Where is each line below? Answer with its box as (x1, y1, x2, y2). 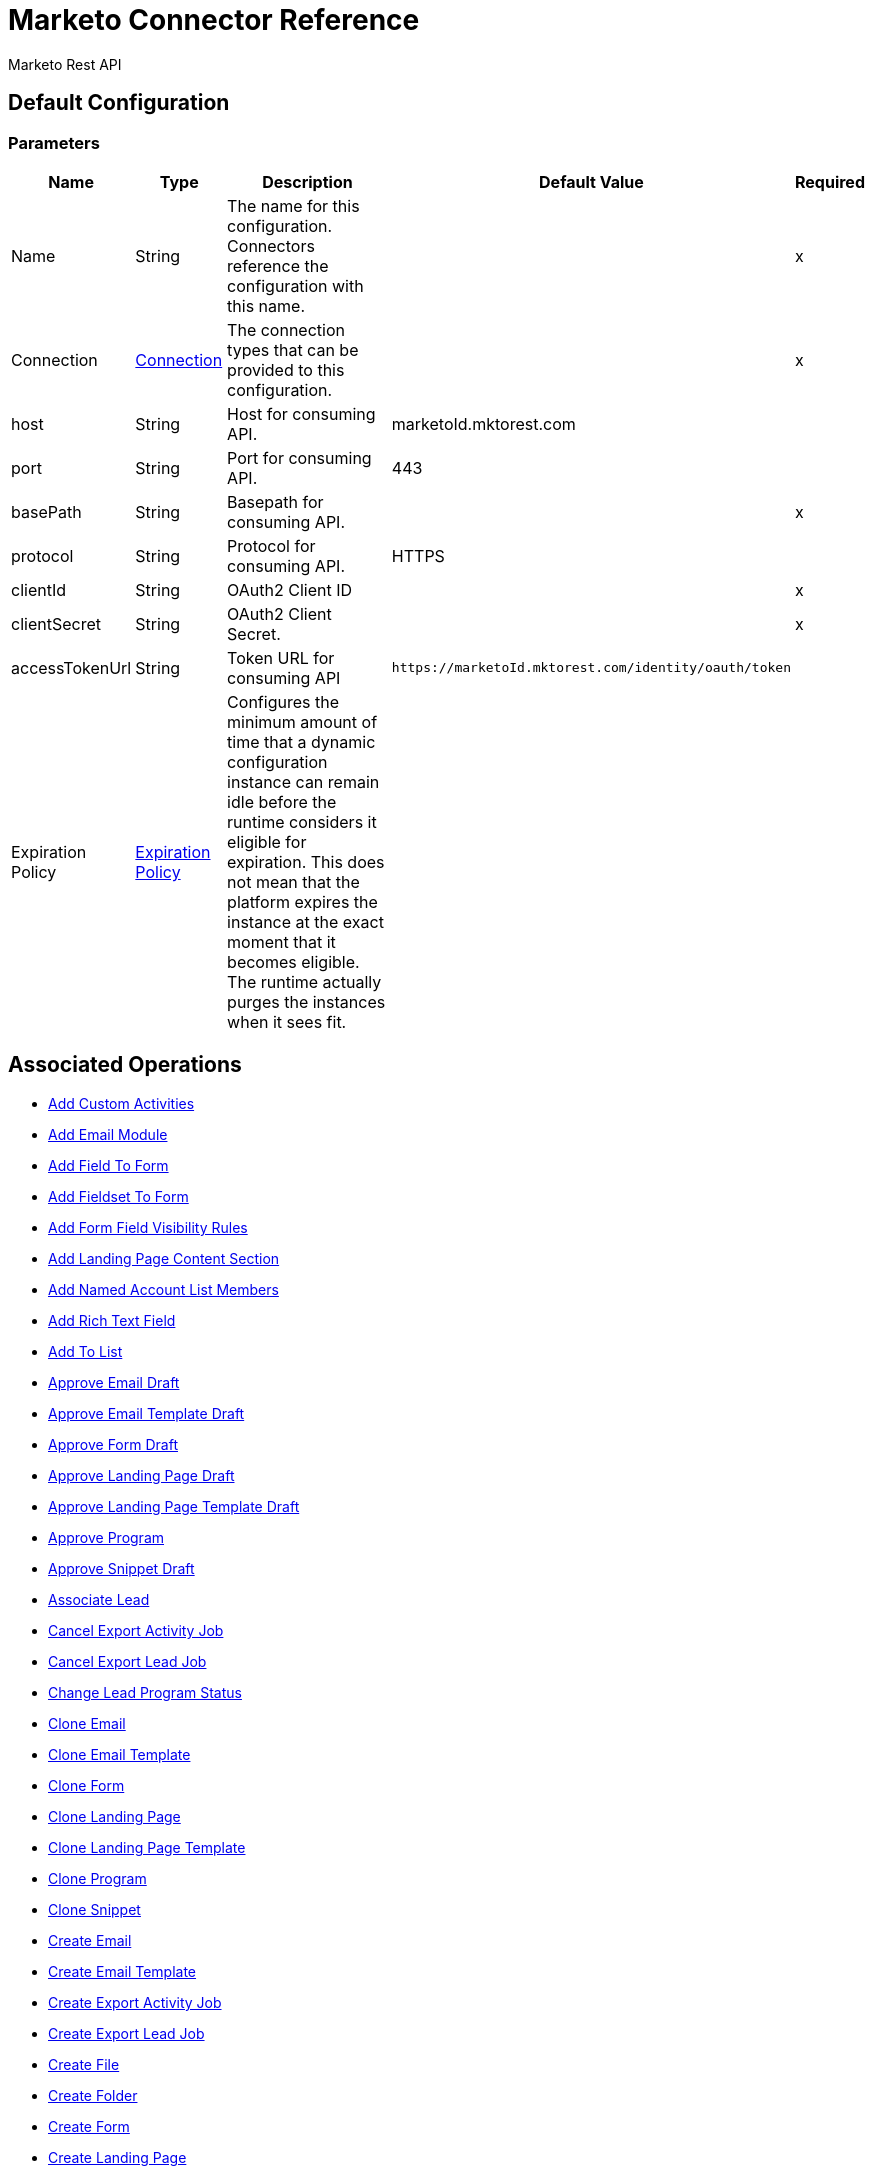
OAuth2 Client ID (227, 579, 353, 600)
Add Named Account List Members (48, 1280, 279, 1298)
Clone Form (48, 1776, 125, 1794)
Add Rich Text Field (48, 1311, 176, 1329)
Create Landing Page (48, 2148, 187, 2166)
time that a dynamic (227, 731, 376, 752)
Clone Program (48, 1869, 147, 1887)
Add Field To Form (48, 1156, 169, 1174)
